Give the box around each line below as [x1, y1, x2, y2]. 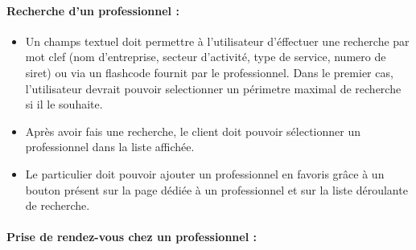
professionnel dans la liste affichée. [25, 138, 195, 155]
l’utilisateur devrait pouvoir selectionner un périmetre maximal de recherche [25, 80, 402, 96]
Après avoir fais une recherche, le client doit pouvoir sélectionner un [25, 122, 360, 139]
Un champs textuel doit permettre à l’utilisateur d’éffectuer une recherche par [25, 32, 410, 49]
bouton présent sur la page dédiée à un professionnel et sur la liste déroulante [25, 181, 408, 198]
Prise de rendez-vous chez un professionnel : [6, 228, 257, 245]
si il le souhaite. [25, 96, 103, 113]
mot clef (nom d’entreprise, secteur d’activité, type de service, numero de [25, 48, 386, 65]
